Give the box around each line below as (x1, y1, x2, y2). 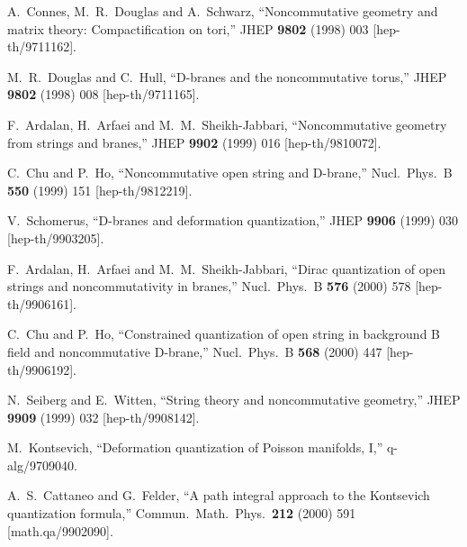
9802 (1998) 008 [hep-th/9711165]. (7, 85, 200, 104)
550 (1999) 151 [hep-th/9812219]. (7, 180, 193, 199)
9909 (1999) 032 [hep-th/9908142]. (7, 407, 200, 426)
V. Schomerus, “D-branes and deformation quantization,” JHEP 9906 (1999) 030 (7, 211, 459, 230)
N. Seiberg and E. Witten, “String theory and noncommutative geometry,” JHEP (7, 390, 461, 409)
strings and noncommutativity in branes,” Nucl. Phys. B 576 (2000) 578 (7, 277, 411, 296)
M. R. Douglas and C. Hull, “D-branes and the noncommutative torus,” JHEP (7, 67, 447, 86)
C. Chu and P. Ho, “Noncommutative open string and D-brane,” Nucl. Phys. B (7, 163, 453, 182)
